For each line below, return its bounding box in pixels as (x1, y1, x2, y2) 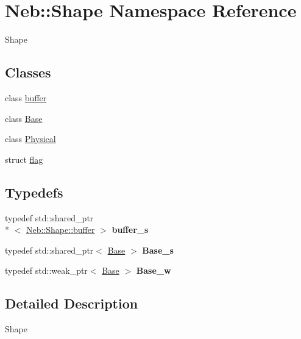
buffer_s (112, 223, 149, 236)
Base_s (142, 243, 174, 256)
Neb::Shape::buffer (26, 223, 95, 236)
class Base (5, 112, 43, 124)
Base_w (136, 264, 171, 277)
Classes (5, 63, 51, 82)
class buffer (5, 91, 47, 104)
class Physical (5, 132, 56, 145)
